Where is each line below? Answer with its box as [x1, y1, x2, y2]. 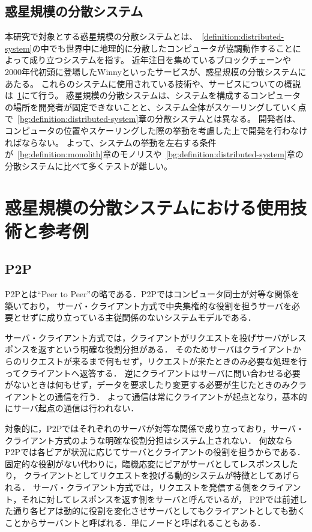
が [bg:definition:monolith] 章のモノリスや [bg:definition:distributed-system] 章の [5, 148, 304, 160]
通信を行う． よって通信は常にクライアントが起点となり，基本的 [55, 390, 307, 402]
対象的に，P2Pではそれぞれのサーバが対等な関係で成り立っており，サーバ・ [5, 422, 304, 435]
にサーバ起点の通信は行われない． [5, 402, 139, 414]
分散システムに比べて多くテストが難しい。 [5, 159, 173, 172]
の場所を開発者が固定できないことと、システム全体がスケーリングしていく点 [5, 100, 307, 113]
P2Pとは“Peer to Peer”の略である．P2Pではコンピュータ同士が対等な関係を [5, 288, 300, 300]
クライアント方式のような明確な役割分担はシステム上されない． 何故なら [5, 434, 293, 446]
